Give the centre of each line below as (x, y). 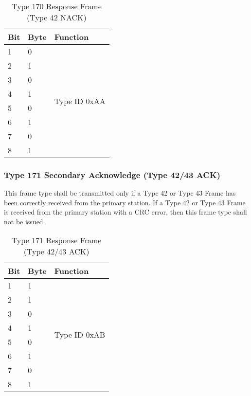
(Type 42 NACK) (57, 17)
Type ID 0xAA (80, 101)
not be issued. (25, 221)
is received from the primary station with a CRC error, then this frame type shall (125, 212)
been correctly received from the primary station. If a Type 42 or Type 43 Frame (125, 202)
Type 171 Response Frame (56, 240)
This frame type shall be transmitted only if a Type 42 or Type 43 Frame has (120, 193)
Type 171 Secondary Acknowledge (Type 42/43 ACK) (112, 174)
